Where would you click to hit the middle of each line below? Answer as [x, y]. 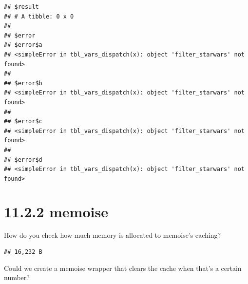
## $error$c [23, 122]
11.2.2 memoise [56, 212]
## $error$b [23, 83]
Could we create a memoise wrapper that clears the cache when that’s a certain [123, 268]
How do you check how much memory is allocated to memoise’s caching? [113, 235]
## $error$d [23, 160]
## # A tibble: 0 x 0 [39, 16]
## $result [21, 7]
